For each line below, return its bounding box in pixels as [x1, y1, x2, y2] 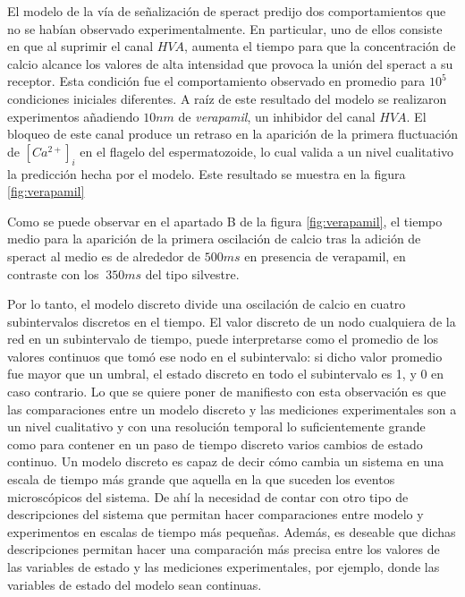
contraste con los [7, 264, 99, 283]
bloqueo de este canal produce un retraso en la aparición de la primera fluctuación [7, 124, 459, 143]
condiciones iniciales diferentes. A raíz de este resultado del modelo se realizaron [7, 89, 447, 107]
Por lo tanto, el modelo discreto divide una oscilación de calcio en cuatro [7, 294, 406, 313]
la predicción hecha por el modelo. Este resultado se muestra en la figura [7, 164, 406, 183]
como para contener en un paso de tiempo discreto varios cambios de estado [7, 434, 423, 453]
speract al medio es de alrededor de [7, 246, 201, 265]
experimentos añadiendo [7, 107, 139, 125]
